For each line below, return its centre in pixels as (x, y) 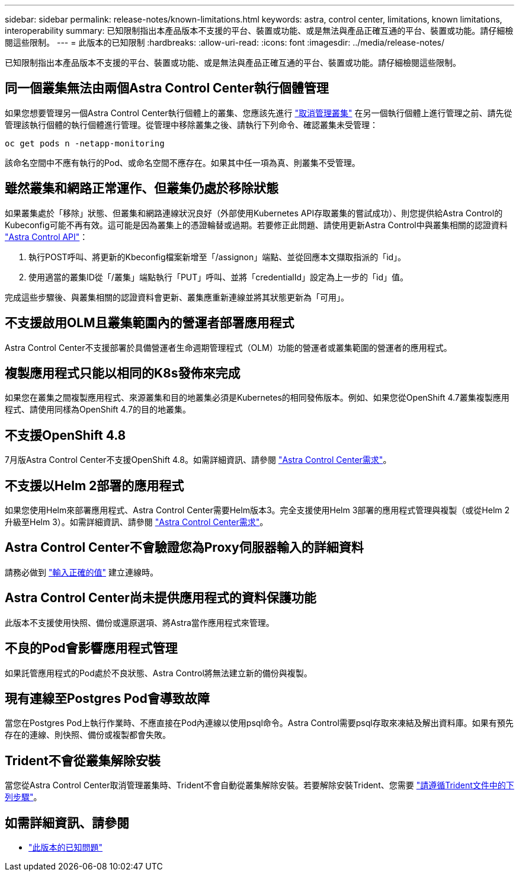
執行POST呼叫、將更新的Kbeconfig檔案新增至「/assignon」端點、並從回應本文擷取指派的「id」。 (217, 257)
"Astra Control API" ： (47, 236)
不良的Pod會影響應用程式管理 (91, 648)
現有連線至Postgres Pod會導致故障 (107, 699)
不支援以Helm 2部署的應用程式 (94, 485)
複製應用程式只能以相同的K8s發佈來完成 (123, 373)
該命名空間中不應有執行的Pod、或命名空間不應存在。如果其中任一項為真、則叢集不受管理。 (182, 162)
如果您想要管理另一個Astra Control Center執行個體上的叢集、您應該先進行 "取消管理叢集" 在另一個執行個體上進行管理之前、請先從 (259, 113)
